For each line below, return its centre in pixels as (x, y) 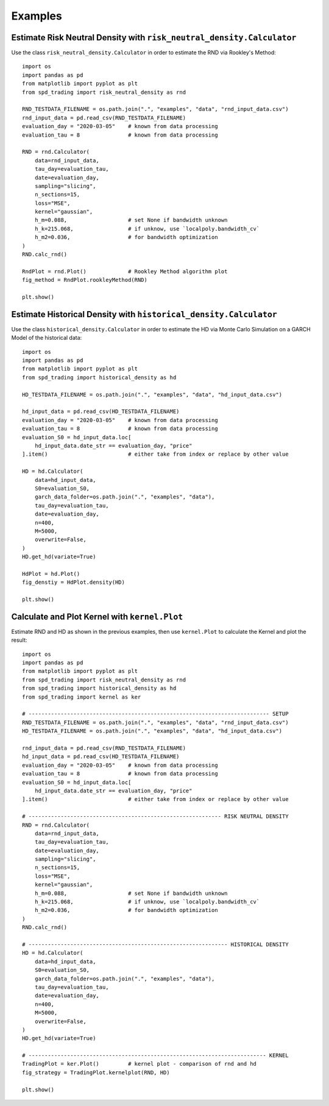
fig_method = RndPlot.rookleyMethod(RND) (85, 280)
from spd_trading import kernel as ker (82, 697)
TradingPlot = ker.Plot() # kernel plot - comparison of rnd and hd (140, 1064)
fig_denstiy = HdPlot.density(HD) (73, 582)
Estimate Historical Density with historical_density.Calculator (144, 314)
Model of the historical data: (47, 338)
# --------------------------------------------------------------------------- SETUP (155, 714)
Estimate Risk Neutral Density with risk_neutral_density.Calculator (154, 38)
